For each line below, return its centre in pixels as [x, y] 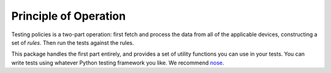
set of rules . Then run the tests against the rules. [73, 42]
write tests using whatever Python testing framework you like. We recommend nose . [118, 63]
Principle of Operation [68, 16]
